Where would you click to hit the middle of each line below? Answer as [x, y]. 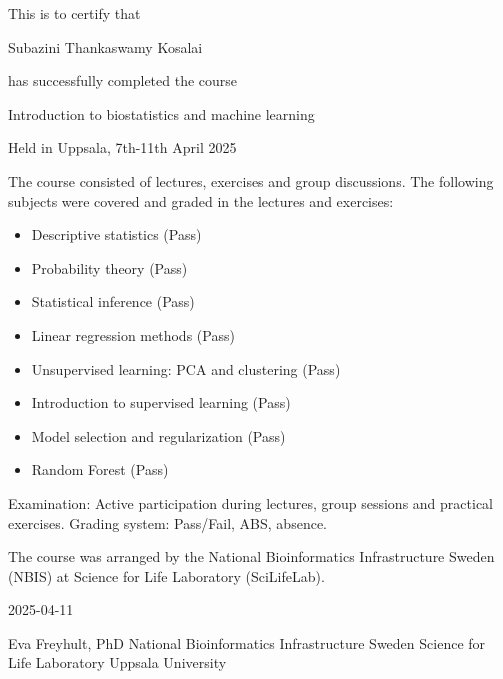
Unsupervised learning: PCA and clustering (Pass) [186, 368]
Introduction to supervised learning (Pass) [161, 402]
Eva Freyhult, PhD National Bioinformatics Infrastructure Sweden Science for [247, 642]
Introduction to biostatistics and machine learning [161, 113]
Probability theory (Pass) [109, 267]
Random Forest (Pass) [100, 469]
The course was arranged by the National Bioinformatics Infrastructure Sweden [251, 556]
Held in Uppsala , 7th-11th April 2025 [122, 147]
